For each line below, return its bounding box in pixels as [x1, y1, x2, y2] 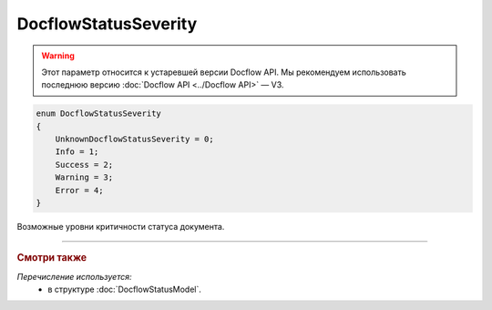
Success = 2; [55, 160, 114, 170]
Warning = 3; [55, 172, 114, 182]
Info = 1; [55, 147, 99, 157]
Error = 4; [55, 185, 104, 195]
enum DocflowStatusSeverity [36, 108, 161, 119]
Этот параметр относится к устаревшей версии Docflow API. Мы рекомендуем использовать [41, 67, 407, 77]
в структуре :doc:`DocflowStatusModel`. [47, 284, 202, 295]
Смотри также [16, 252, 87, 264]
